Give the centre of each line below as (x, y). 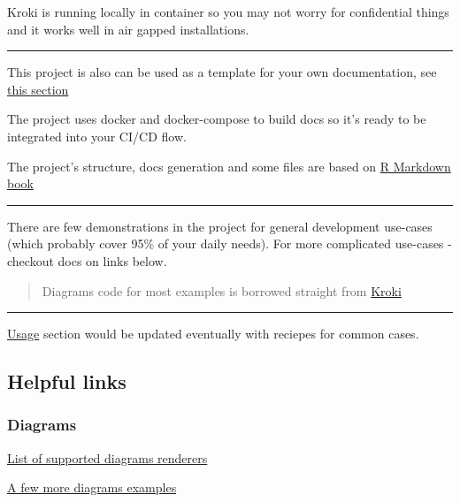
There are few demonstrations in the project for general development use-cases (220, 226)
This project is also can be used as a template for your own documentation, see (222, 72)
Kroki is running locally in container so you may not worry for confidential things (228, 11)
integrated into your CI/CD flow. (97, 136)
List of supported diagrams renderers (107, 457)
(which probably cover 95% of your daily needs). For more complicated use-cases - (230, 243)
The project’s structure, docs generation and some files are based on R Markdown (229, 166)
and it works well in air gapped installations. (128, 29)
